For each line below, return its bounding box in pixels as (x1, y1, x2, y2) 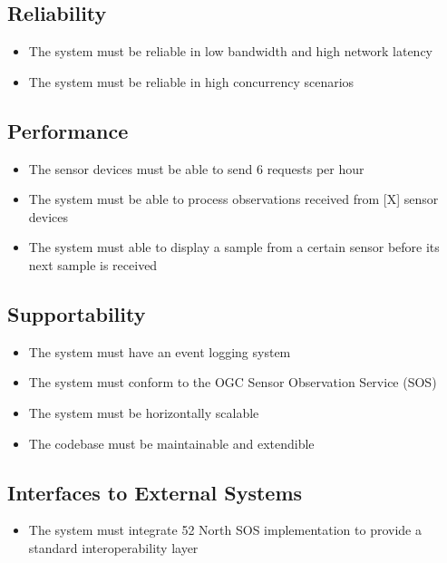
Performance (7, 116, 129, 144)
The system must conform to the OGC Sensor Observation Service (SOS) (28, 373, 437, 392)
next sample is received (28, 255, 158, 274)
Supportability (7, 299, 146, 327)
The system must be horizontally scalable (28, 403, 259, 422)
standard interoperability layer (28, 538, 199, 557)
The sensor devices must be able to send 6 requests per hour (28, 159, 364, 178)
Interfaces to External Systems (7, 478, 303, 506)
